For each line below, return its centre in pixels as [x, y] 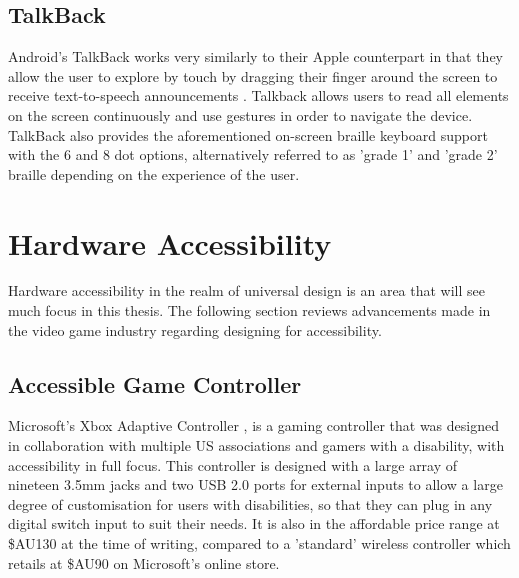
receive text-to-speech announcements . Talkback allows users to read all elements [258, 95]
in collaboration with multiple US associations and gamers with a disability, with [256, 445]
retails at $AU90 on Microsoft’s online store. [144, 562]
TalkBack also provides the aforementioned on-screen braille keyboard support [248, 134]
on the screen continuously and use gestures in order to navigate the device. [240, 114]
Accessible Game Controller [155, 383]
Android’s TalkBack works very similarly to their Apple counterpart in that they [256, 56]
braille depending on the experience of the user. [154, 173]
